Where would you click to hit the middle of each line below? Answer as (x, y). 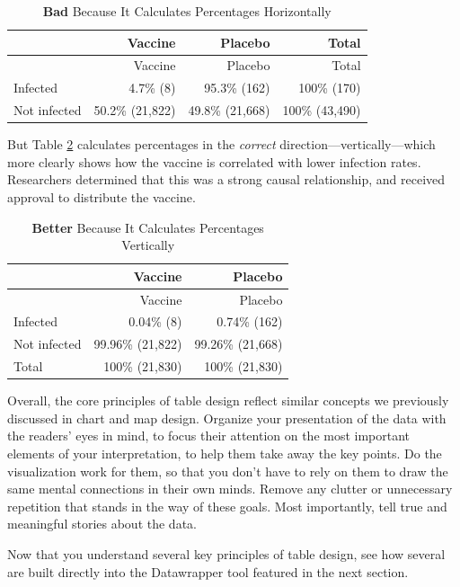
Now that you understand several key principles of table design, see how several (226, 554)
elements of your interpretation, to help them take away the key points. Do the (225, 454)
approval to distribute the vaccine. (102, 197)
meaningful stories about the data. (102, 524)
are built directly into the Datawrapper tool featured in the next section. (208, 571)
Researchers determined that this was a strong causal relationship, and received (226, 179)
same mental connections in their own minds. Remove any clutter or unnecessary (230, 489)
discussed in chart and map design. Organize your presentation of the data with (227, 418)
